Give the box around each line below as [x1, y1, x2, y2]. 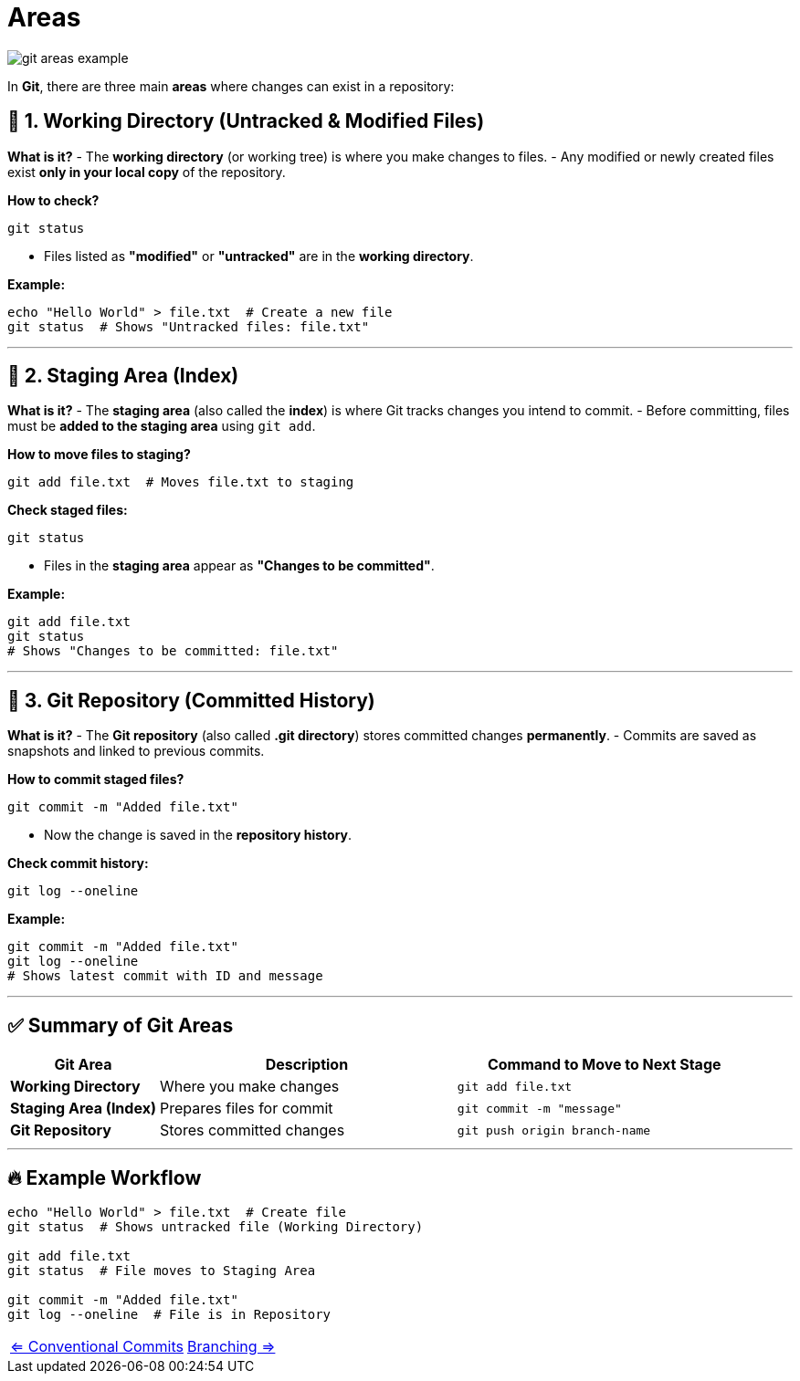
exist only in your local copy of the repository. [7, 163, 286, 180]
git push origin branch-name [457, 1123, 651, 1137]
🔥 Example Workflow [7, 1166, 202, 1189]
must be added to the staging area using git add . [7, 418, 316, 434]
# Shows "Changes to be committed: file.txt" [7, 643, 339, 659]
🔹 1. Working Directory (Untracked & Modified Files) [7, 110, 485, 133]
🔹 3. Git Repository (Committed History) [7, 688, 375, 712]
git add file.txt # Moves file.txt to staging [7, 475, 354, 490]
